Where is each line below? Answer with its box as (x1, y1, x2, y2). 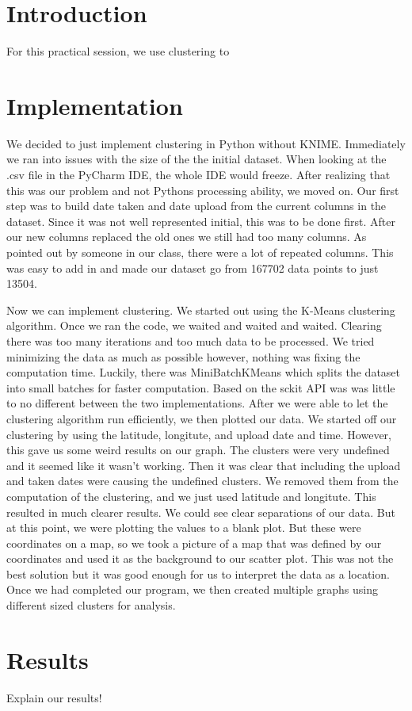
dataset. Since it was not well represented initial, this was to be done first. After (6, 212, 395, 229)
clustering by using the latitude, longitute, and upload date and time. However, (6, 426, 391, 442)
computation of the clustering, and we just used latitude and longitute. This (6, 487, 376, 504)
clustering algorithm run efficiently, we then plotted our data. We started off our (6, 410, 397, 426)
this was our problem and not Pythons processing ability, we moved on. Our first (6, 182, 399, 198)
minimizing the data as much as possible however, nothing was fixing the (6, 348, 360, 365)
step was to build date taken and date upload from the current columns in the (6, 197, 387, 214)
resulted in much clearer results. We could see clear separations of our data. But (6, 503, 395, 520)
